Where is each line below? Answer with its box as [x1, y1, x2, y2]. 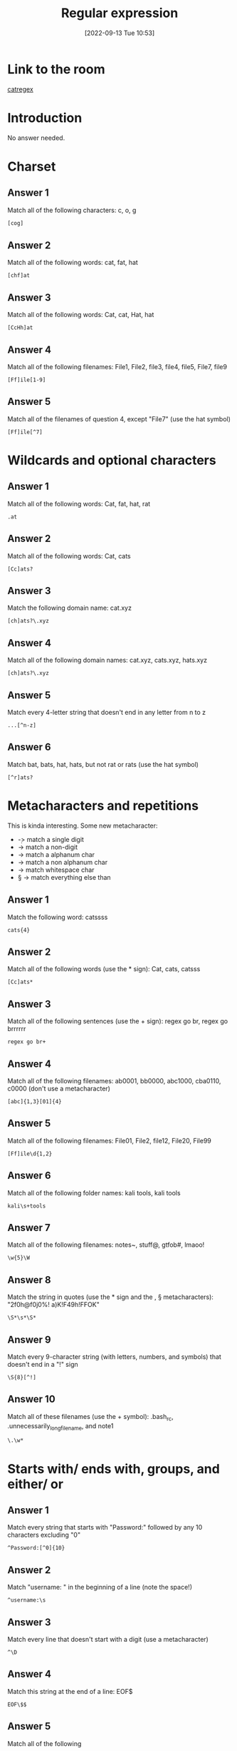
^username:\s [7, 1597, 46, 1604]
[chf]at [7, 272, 31, 279]
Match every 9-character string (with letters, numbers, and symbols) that [7, 1353, 222, 1361]
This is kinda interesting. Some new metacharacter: [7, 821, 158, 830]
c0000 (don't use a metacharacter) [7, 1084, 110, 1093]
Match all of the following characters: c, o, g [7, 206, 137, 214]
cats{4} [7, 926, 31, 933]
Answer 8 [7, 1273, 51, 1286]
